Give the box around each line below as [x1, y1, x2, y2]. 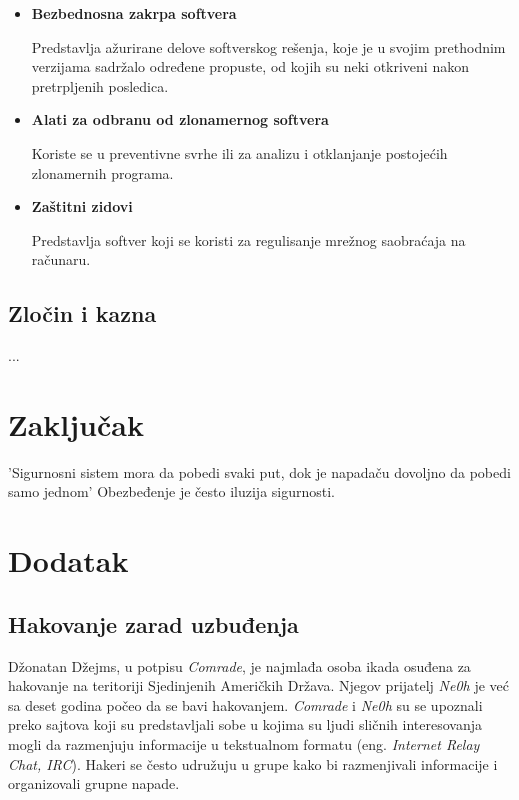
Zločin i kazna [8, 298, 157, 329]
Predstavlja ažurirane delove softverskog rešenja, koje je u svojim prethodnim [31, 36, 506, 57]
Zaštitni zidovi [31, 196, 133, 217]
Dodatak [8, 540, 129, 581]
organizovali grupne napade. [8, 773, 180, 794]
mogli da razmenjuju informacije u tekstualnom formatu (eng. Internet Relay [8, 734, 480, 754]
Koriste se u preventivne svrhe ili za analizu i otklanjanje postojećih [31, 142, 448, 163]
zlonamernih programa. [31, 162, 174, 183]
